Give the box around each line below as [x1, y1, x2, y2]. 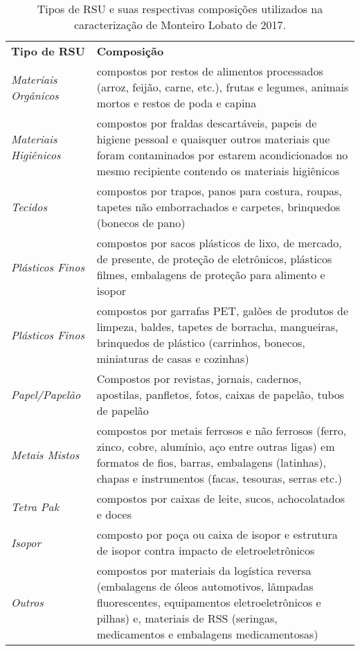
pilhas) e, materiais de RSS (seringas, [96, 610, 278, 626]
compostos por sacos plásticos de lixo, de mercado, [96, 235, 342, 251]
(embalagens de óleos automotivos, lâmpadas [96, 578, 314, 594]
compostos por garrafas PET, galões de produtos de [96, 303, 348, 319]
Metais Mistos [11, 446, 80, 463]
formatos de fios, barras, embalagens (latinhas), [96, 454, 326, 470]
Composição [96, 43, 164, 59]
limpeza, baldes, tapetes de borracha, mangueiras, [96, 319, 339, 335]
